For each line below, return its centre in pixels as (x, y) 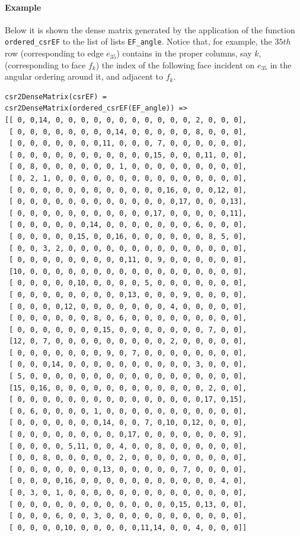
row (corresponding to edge (54, 53)
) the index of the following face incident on (175, 64)
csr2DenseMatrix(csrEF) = (56, 97)
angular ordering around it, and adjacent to (84, 76)
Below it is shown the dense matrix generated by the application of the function (150, 29)
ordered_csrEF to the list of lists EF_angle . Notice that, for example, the (138, 41)
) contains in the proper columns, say (184, 53)
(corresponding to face (45, 64)
